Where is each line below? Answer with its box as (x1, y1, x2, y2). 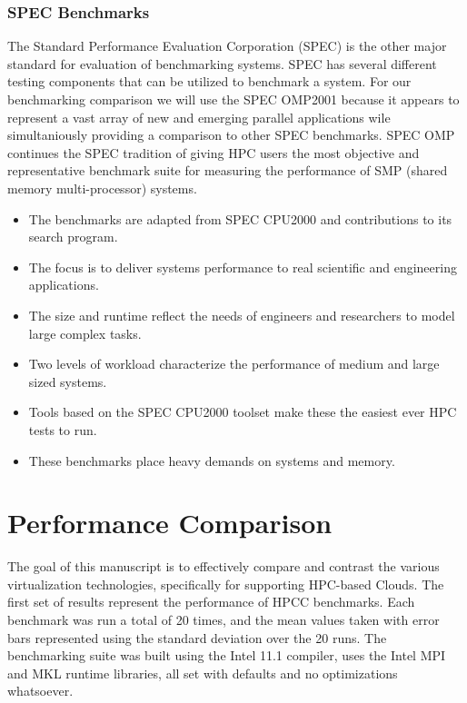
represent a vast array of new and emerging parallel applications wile (7, 107, 391, 126)
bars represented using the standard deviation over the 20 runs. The (7, 628, 387, 647)
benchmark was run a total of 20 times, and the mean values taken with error (7, 610, 440, 629)
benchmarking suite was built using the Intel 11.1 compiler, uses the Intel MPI (7, 646, 446, 665)
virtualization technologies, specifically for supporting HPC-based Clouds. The (7, 574, 444, 593)
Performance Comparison (7, 504, 333, 541)
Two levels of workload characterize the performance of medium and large (28, 354, 440, 373)
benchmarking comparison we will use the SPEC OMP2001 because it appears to (7, 90, 460, 108)
